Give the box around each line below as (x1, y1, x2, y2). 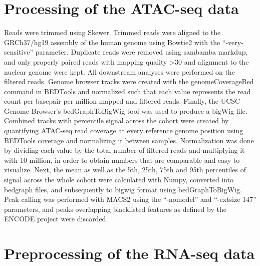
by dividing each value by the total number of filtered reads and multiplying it (4, 145, 245, 155)
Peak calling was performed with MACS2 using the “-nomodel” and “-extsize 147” (4, 194, 256, 204)
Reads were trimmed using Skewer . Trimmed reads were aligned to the (4, 27, 221, 38)
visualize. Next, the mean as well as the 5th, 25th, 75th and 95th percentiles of (4, 164, 246, 175)
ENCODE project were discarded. (4, 213, 108, 224)
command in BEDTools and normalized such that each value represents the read (4, 86, 251, 96)
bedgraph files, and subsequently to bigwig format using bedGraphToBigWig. (4, 184, 242, 194)
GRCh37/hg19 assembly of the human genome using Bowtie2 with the (4, 37, 220, 47)
